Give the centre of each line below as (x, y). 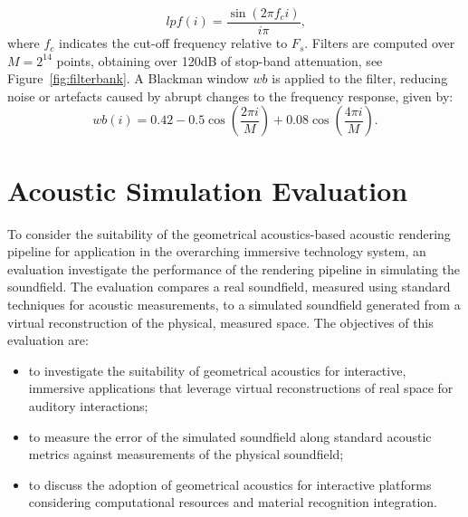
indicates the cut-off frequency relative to (173, 43)
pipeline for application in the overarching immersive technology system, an (217, 251)
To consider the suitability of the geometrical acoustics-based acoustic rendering (229, 233)
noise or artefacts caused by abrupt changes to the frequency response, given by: (230, 96)
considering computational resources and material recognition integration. (233, 502)
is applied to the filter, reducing (360, 78)
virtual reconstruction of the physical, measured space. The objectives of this (220, 322)
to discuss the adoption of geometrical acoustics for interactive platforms (230, 484)
